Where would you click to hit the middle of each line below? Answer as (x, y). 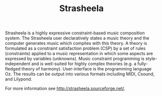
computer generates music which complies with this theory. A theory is (76, 43)
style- (151, 59)
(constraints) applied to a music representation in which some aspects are (79, 54)
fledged (13, 69)
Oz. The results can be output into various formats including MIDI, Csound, (80, 74)
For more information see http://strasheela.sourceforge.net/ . (65, 89)
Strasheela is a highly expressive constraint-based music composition (75, 33)
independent (18, 64)
